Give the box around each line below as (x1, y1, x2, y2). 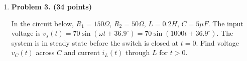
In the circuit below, (11, 18, 74, 28)
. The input (208, 18, 243, 28)
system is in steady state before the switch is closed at (11, 37, 179, 48)
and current (64, 47, 100, 58)
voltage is (11, 28, 41, 38)
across (36, 47, 55, 58)
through (126, 47, 150, 58)
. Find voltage (196, 37, 239, 48)
